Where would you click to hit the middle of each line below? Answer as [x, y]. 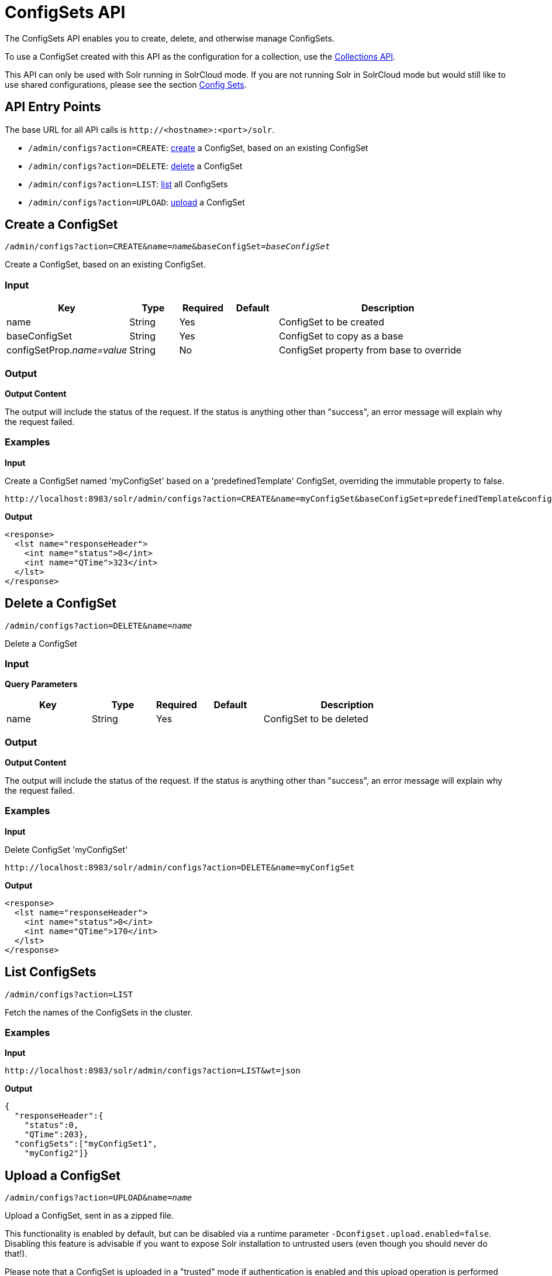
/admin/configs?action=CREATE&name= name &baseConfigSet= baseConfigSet [168, 247]
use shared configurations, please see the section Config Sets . [126, 84]
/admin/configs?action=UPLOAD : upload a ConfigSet [137, 202]
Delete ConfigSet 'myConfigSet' [66, 849]
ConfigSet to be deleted [316, 719]
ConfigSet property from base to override [370, 350]
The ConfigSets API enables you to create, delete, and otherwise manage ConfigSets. [170, 38]
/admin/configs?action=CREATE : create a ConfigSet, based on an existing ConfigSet [198, 148]
